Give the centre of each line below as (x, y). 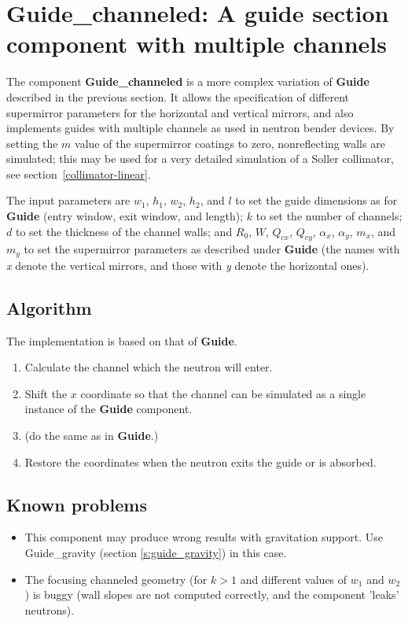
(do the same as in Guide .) (92, 436)
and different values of (294, 579)
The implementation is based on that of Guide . (122, 340)
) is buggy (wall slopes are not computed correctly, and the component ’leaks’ (212, 594)
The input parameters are (68, 200)
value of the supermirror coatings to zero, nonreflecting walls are (230, 143)
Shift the (46, 393)
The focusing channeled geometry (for (116, 579)
